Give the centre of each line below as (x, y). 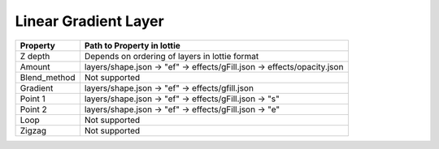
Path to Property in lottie (132, 45)
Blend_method (48, 77)
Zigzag (33, 130)
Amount (35, 66)
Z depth (35, 56)
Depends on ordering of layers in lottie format (172, 56)
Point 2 (34, 109)
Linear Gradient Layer (89, 21)
